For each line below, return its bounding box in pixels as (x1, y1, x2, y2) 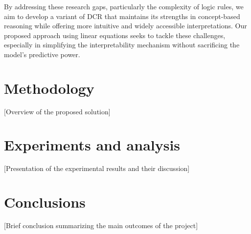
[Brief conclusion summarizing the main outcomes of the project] (4, 220, 198, 231)
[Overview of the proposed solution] (4, 106, 111, 116)
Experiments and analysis (4, 135, 181, 155)
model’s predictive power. (4, 49, 80, 59)
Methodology (4, 78, 94, 98)
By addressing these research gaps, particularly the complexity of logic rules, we (4, 1, 244, 11)
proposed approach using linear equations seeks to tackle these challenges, (4, 30, 226, 40)
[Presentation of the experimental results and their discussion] (4, 163, 190, 173)
